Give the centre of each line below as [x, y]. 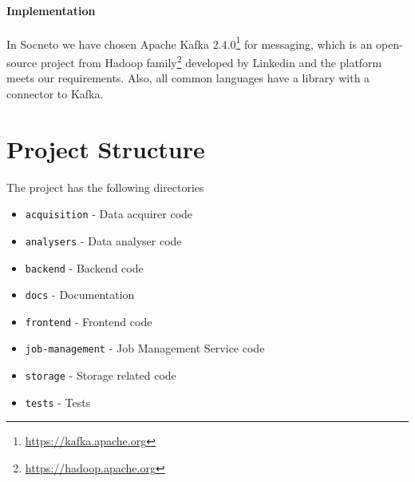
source [22, 62]
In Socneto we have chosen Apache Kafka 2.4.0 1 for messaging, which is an [190, 42]
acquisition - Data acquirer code [109, 214]
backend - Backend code [84, 267]
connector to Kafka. [55, 93]
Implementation [51, 10]
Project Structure [106, 148]
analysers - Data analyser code [103, 240]
